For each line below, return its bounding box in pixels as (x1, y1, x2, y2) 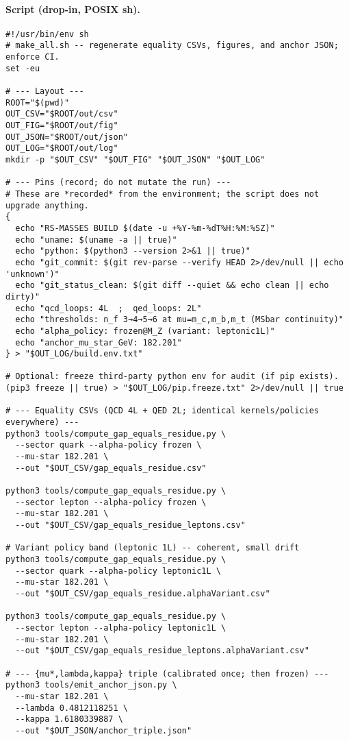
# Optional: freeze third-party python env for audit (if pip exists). (5, 372, 339, 382)
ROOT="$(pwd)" (5, 97, 70, 108)
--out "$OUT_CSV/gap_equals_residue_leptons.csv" (15, 520, 246, 531)
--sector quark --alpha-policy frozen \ (15, 440, 202, 450)
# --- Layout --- (5, 86, 84, 97)
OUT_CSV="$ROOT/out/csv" (5, 109, 118, 119)
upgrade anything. (5, 200, 89, 210)
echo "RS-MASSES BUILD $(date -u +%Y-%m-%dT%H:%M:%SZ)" (15, 223, 275, 233)
